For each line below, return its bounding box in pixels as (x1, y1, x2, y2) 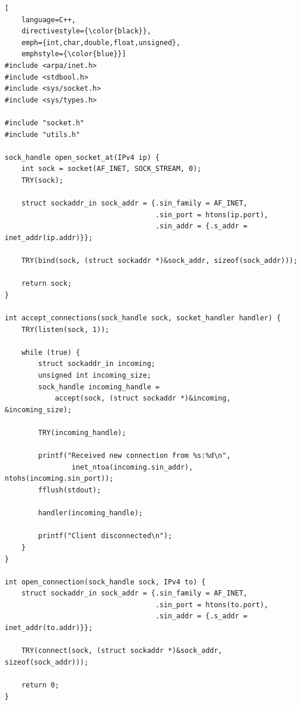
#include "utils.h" (5, 130, 80, 139)
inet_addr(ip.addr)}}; (5, 233, 93, 242)
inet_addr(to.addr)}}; (5, 624, 93, 632)
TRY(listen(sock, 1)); (21, 325, 109, 334)
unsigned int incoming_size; (38, 371, 151, 379)
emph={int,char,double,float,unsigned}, (21, 38, 181, 47)
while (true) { (21, 348, 80, 357)
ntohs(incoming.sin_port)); (5, 474, 114, 483)
